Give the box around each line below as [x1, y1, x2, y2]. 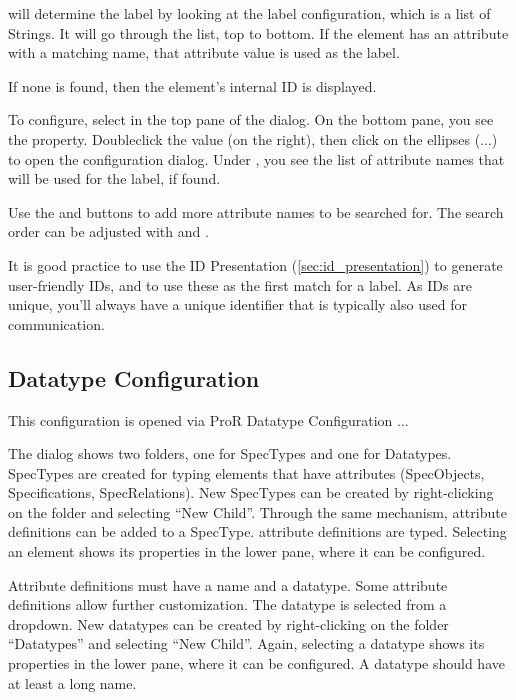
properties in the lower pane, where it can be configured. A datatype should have [8, 653, 505, 674]
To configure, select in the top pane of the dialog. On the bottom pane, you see [8, 109, 494, 130]
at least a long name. [8, 672, 137, 693]
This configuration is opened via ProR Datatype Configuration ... [8, 409, 409, 430]
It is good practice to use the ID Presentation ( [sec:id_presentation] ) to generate [8, 254, 503, 275]
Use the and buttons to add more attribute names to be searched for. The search [8, 201, 504, 222]
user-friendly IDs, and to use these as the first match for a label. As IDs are [8, 274, 472, 295]
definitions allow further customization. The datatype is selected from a [8, 594, 447, 615]
